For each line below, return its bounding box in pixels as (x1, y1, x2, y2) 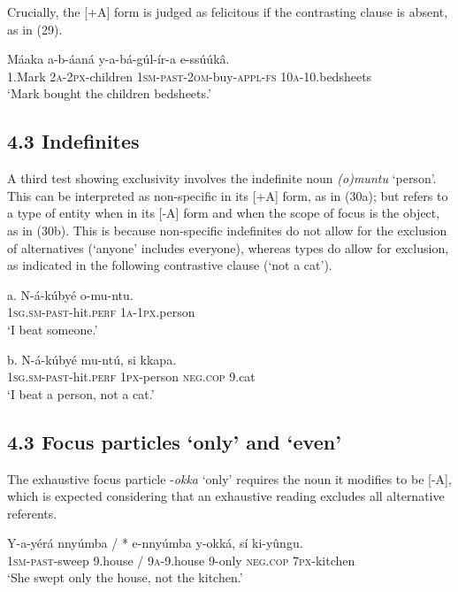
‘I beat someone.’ (7, 319, 98, 338)
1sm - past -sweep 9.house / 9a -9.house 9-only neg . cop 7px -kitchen (7, 550, 355, 569)
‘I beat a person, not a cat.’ (7, 384, 155, 403)
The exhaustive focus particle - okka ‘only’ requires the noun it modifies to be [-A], (7, 469, 452, 488)
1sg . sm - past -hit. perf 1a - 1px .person (7, 303, 195, 321)
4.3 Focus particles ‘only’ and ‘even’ (7, 427, 341, 455)
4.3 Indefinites (7, 127, 140, 155)
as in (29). (7, 19, 63, 38)
